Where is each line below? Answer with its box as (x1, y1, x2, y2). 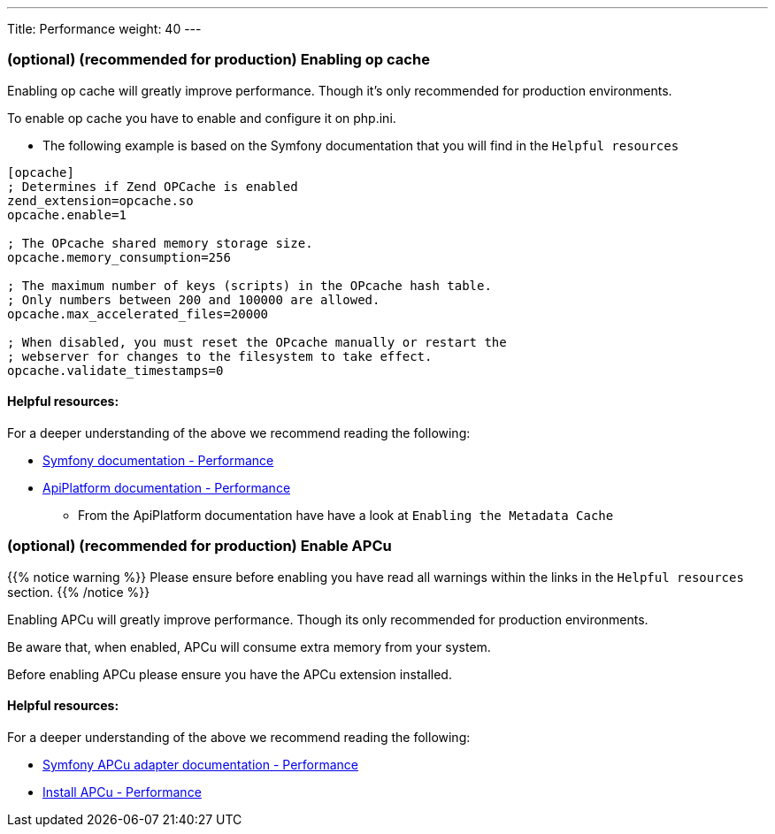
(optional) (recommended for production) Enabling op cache (7, 50, 430, 69)
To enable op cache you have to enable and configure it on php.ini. (7, 110, 396, 126)
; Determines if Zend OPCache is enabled (7, 179, 298, 194)
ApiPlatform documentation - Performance (42, 479, 291, 495)
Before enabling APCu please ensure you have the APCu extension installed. (7, 666, 452, 682)
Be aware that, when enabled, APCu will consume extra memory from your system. (7, 639, 491, 654)
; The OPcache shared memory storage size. (7, 235, 313, 250)
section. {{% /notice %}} (7, 584, 150, 600)
